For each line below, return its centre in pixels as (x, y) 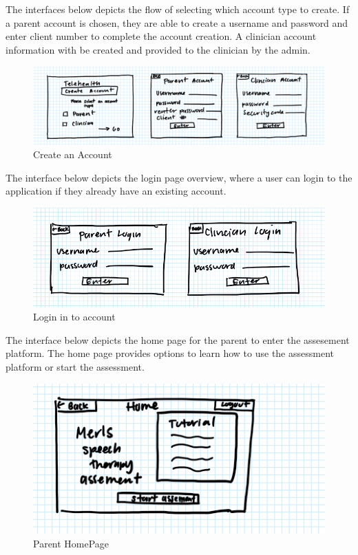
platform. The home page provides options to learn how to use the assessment (170, 353)
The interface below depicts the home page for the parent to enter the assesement (178, 339)
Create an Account (73, 154)
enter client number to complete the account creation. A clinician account (161, 36)
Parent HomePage (71, 543)
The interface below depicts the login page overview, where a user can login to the (179, 177)
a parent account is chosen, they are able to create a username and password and (177, 22)
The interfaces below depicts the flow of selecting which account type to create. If (178, 9)
